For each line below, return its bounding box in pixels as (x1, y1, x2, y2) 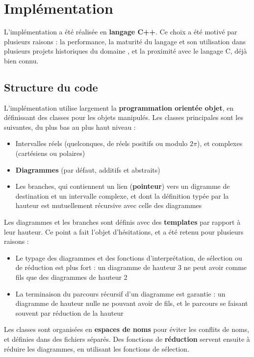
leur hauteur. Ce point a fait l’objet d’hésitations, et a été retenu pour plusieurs (4, 226, 244, 237)
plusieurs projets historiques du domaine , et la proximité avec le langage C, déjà (4, 46, 247, 56)
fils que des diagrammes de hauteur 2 (15, 272, 127, 282)
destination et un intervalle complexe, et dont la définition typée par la (15, 190, 229, 201)
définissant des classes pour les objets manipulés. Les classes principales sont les (4, 112, 243, 122)
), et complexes (197, 138, 243, 149)
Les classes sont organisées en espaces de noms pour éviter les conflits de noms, (4, 324, 250, 334)
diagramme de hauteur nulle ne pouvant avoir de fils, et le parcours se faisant (15, 298, 248, 308)
